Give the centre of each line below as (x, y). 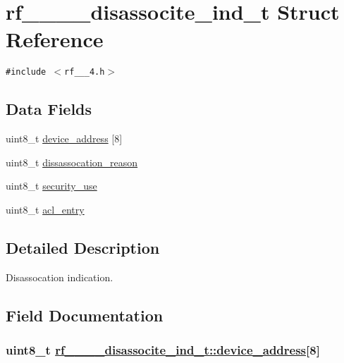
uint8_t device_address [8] (64, 139)
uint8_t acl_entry (45, 209)
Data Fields (49, 109)
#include (26, 72)
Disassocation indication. (60, 277)
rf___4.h (85, 72)
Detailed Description (83, 247)
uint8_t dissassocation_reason (72, 162)
